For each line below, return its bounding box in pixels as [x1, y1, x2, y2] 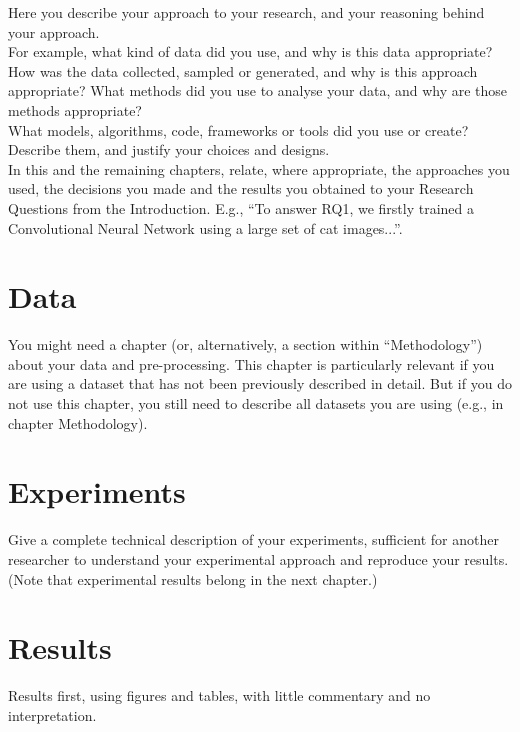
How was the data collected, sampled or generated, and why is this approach [8, 60, 478, 81]
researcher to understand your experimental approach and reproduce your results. [8, 548, 509, 569]
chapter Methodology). [8, 412, 148, 433]
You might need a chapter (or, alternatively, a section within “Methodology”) [8, 334, 483, 355]
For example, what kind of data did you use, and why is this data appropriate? [8, 41, 493, 62]
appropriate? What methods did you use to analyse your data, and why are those [8, 80, 508, 101]
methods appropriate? [8, 99, 142, 120]
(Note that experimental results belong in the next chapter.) [8, 568, 378, 589]
